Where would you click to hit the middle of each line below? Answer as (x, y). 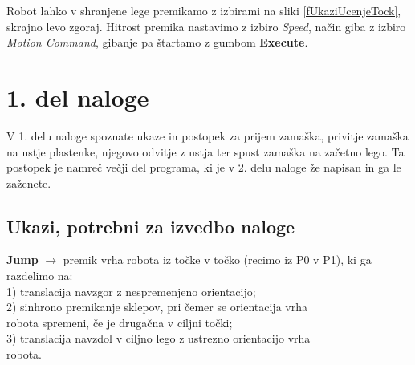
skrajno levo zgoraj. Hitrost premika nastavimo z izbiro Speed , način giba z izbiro (206, 26)
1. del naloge (78, 97)
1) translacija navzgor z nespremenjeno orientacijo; (131, 291)
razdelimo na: (40, 276)
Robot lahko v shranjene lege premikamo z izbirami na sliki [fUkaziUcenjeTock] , (204, 10)
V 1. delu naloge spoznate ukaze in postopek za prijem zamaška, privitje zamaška (207, 135)
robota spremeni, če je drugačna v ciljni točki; (120, 322)
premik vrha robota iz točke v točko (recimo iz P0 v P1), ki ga (217, 260)
